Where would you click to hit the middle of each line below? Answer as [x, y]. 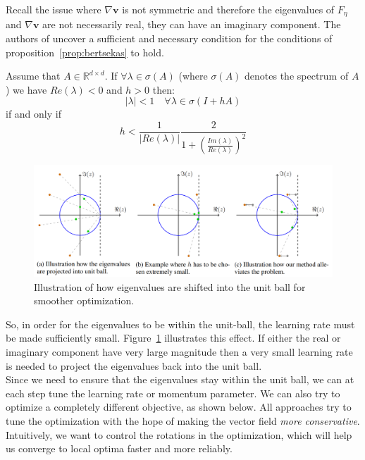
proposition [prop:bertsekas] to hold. [85, 52]
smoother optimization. [84, 300]
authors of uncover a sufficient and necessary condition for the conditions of [169, 38]
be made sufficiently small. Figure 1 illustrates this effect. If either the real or [173, 338]
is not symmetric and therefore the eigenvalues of [228, 9]
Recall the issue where [54, 9]
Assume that [33, 76]
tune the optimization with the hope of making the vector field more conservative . [183, 420]
